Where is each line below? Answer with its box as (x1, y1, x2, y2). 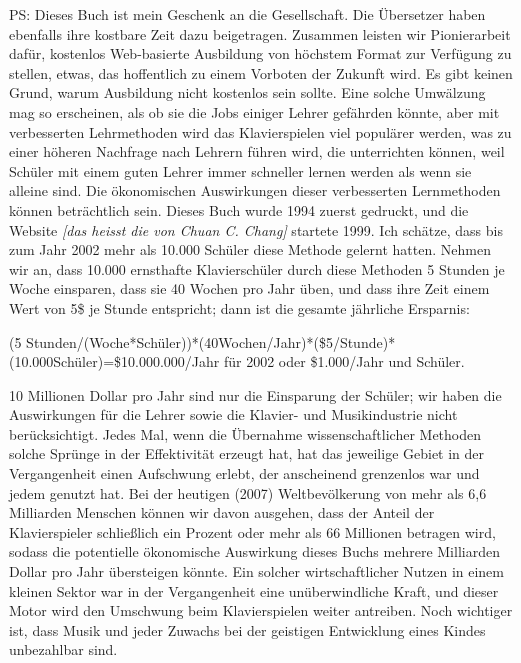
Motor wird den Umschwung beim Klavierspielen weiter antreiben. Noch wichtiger (9, 600, 513, 621)
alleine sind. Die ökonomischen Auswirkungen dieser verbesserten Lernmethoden (9, 180, 501, 201)
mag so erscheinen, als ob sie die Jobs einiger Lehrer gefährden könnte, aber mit (9, 101, 500, 122)
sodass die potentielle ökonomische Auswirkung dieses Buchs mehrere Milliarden (9, 541, 500, 562)
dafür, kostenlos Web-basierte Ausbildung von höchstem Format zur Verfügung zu (9, 43, 512, 64)
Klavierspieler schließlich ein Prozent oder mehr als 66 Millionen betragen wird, (9, 521, 496, 542)
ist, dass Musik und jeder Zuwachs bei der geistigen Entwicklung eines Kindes (9, 619, 486, 640)
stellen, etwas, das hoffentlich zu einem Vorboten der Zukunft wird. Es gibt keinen (9, 62, 513, 83)
